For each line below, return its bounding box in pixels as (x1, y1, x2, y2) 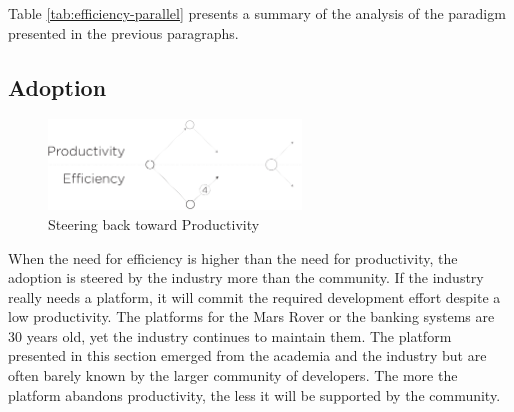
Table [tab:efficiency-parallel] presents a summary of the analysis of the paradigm (8, 3, 506, 23)
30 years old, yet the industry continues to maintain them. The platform (8, 325, 452, 346)
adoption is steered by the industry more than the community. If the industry (8, 267, 484, 288)
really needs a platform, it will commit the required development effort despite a (8, 286, 501, 307)
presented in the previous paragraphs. (8, 22, 239, 43)
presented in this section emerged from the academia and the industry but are (8, 345, 487, 366)
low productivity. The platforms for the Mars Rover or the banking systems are (8, 306, 495, 327)
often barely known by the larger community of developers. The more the (8, 365, 458, 386)
